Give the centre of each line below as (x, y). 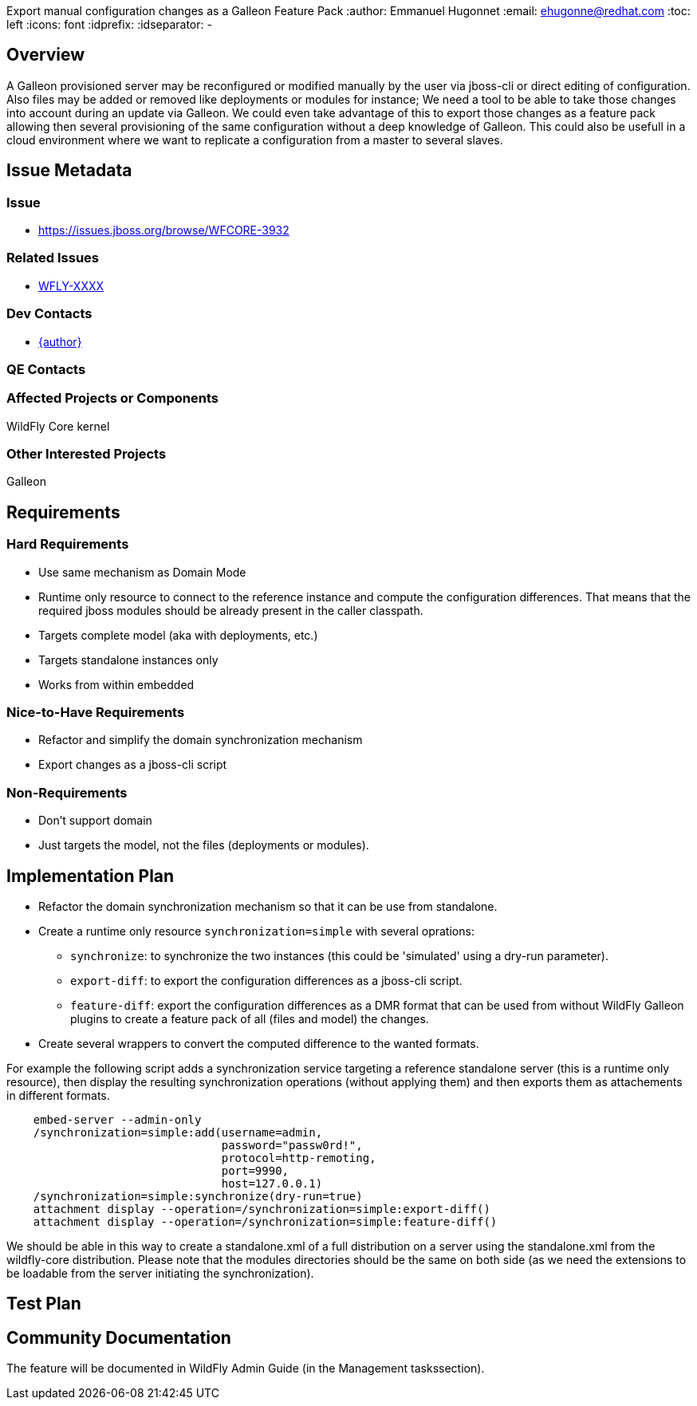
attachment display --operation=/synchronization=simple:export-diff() (262, 1209)
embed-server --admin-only (117, 1120)
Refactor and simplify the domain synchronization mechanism (201, 740)
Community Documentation (119, 1337)
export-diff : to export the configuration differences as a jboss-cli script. (266, 981)
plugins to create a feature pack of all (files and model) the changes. (250, 1019)
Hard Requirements (68, 544)
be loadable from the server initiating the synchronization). (160, 1273)
